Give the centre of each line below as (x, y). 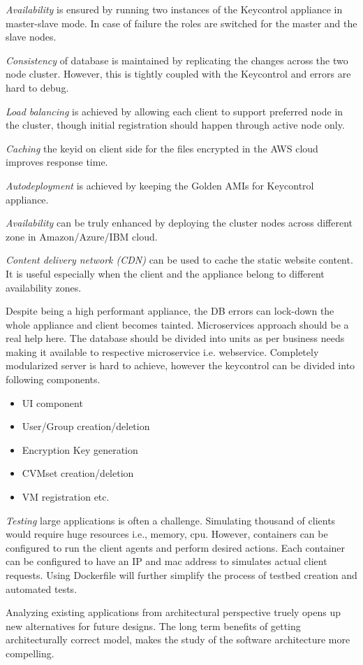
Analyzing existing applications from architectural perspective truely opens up (173, 612)
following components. (53, 379)
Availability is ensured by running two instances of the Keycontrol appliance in (174, 9)
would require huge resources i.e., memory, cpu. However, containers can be (167, 534)
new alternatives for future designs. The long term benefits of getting (153, 625)
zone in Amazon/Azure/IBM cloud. (82, 236)
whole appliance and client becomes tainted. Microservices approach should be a (177, 324)
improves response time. (57, 162)
